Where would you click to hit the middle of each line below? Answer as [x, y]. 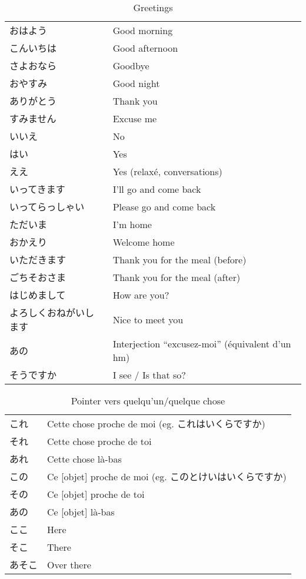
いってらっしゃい [47, 207]
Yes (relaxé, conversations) [167, 171]
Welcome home [144, 242]
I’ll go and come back [157, 189]
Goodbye [131, 65]
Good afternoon [145, 48]
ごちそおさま [38, 277]
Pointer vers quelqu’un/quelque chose [148, 401]
